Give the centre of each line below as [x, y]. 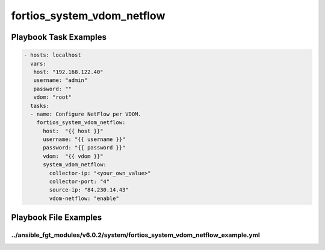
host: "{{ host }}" [73, 131]
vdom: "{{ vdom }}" [73, 156]
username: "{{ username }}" [84, 139]
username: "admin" [60, 80]
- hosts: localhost [52, 55]
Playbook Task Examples [59, 37]
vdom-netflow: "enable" [84, 198]
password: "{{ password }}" [84, 148]
